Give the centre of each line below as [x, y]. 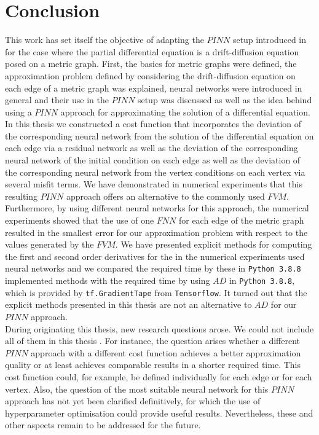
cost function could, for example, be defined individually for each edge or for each [159, 376]
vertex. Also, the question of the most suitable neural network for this [137, 389]
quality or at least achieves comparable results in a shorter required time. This [153, 365]
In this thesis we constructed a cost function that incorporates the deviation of [153, 124]
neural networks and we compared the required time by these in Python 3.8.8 [153, 268]
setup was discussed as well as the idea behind [225, 100]
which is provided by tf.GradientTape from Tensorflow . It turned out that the [156, 292]
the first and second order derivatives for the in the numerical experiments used [155, 256]
